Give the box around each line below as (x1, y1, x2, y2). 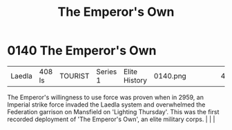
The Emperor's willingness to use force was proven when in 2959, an (7, 93, 204, 101)
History (123, 75, 147, 85)
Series (96, 67, 117, 76)
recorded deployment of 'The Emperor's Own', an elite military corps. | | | (7, 115, 215, 123)
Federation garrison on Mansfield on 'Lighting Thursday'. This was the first (7, 107, 220, 116)
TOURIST (59, 71, 90, 80)
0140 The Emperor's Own (7, 43, 157, 58)
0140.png (153, 71, 186, 80)
